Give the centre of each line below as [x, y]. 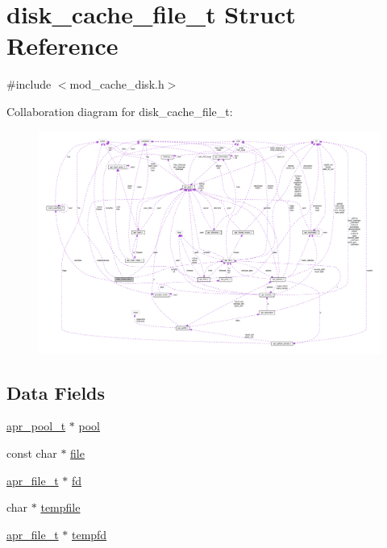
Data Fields [56, 392]
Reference [62, 46]
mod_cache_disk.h [117, 84]
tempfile [60, 507]
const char [32, 453]
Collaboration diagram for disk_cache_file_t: [120, 111]
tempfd [89, 534]
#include [29, 84]
